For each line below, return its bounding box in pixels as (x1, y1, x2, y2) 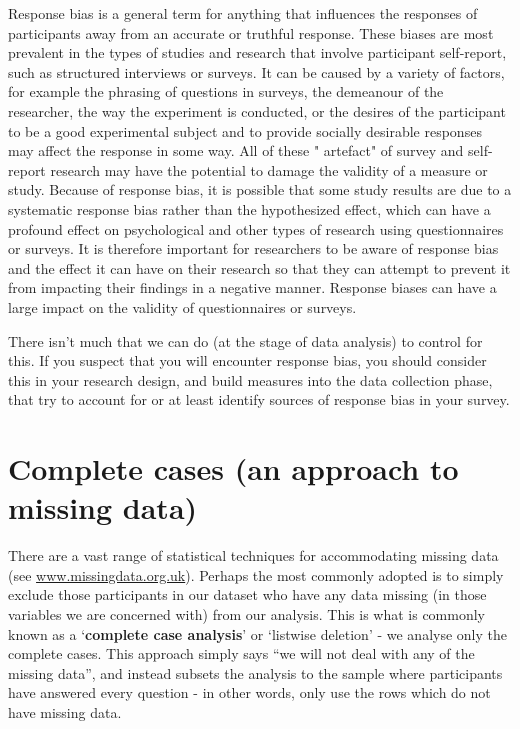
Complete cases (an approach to (8, 448, 459, 489)
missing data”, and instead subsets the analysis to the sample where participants (8, 662, 503, 683)
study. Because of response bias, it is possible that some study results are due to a (8, 179, 512, 200)
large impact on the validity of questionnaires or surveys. (8, 296, 357, 317)
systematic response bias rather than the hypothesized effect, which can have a (8, 198, 491, 219)
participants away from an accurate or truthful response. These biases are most (8, 22, 494, 43)
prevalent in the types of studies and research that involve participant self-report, (8, 42, 507, 63)
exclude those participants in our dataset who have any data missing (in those (8, 584, 487, 605)
